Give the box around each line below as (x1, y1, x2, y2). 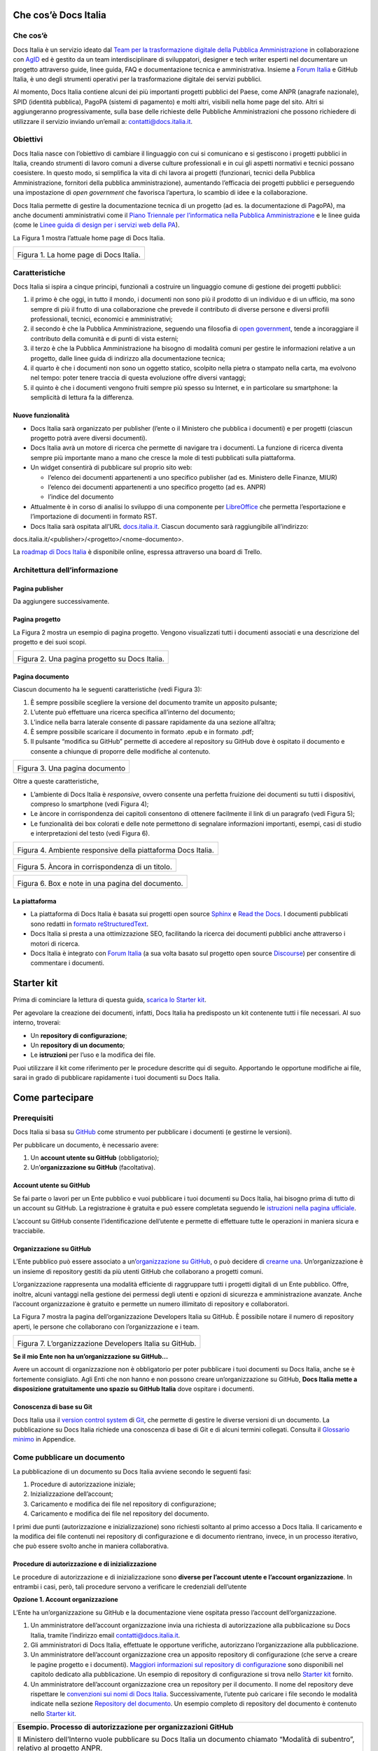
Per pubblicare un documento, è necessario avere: (13, 1140, 159, 1149)
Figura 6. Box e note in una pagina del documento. (17, 879, 183, 889)
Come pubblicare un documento (13, 1453, 125, 1462)
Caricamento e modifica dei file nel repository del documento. (30, 1509, 209, 1518)
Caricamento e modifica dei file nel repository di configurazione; (30, 1500, 216, 1508)
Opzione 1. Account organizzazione (13, 1596, 118, 1604)
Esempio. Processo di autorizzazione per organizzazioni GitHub (17, 1722, 234, 1732)
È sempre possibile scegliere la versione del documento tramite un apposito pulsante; (30, 698, 278, 707)
